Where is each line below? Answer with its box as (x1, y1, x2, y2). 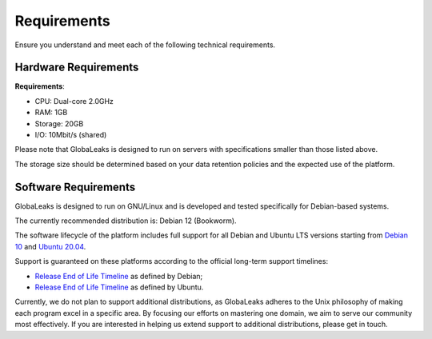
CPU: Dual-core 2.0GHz (34, 96, 114, 106)
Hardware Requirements (14, 61, 139, 74)
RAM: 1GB (34, 108, 68, 118)
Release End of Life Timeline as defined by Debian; (34, 271, 203, 281)
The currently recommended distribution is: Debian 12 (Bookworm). (14, 216, 237, 225)
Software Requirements (14, 180, 136, 193)
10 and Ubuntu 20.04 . (14, 241, 86, 251)
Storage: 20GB (34, 118, 84, 128)
